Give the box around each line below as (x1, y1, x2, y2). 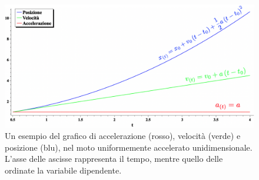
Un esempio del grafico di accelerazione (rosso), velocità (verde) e (5, 130, 241, 142)
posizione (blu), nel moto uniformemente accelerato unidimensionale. (5, 141, 253, 153)
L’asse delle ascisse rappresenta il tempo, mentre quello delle (5, 152, 223, 165)
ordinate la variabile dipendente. (5, 164, 122, 176)
